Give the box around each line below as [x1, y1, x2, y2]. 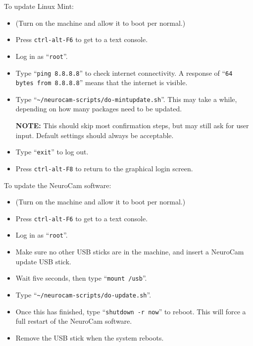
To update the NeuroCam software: [4, 180, 111, 190]
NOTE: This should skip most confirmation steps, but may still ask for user [15, 120, 249, 131]
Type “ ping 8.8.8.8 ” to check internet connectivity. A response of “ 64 [15, 67, 233, 78]
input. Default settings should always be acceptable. [15, 130, 174, 140]
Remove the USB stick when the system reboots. [15, 332, 164, 343]
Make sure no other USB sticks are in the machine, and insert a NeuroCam [15, 247, 244, 257]
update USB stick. [15, 256, 71, 266]
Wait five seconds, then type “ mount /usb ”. [15, 273, 147, 283]
